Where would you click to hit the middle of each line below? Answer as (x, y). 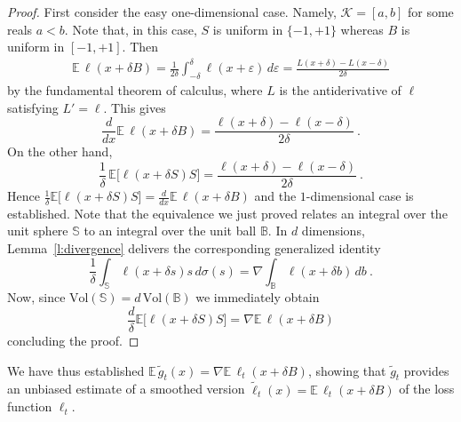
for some (430, 12)
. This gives (135, 107)
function (30, 406)
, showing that (347, 370)
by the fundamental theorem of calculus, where (135, 90)
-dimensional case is (360, 196)
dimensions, (333, 231)
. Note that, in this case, (131, 29)
